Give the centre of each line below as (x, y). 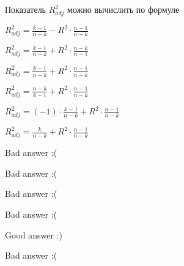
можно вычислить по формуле (123, 9)
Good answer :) (34, 235)
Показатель (25, 9)
